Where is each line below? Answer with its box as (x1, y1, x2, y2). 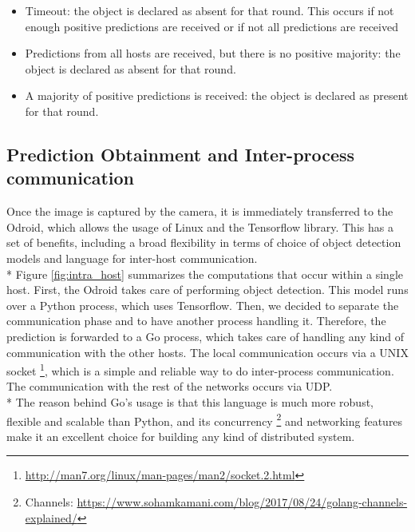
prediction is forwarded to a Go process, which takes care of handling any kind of (6, 328, 405, 344)
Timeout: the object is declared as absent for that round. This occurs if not (25, 2, 394, 18)
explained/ (25, 509, 77, 526)
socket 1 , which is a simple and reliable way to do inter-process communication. (6, 360, 394, 379)
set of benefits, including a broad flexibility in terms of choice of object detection (6, 234, 401, 251)
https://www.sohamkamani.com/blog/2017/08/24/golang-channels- (77, 493, 408, 510)
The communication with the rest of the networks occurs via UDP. (6, 378, 333, 395)
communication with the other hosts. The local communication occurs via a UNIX (6, 343, 409, 360)
